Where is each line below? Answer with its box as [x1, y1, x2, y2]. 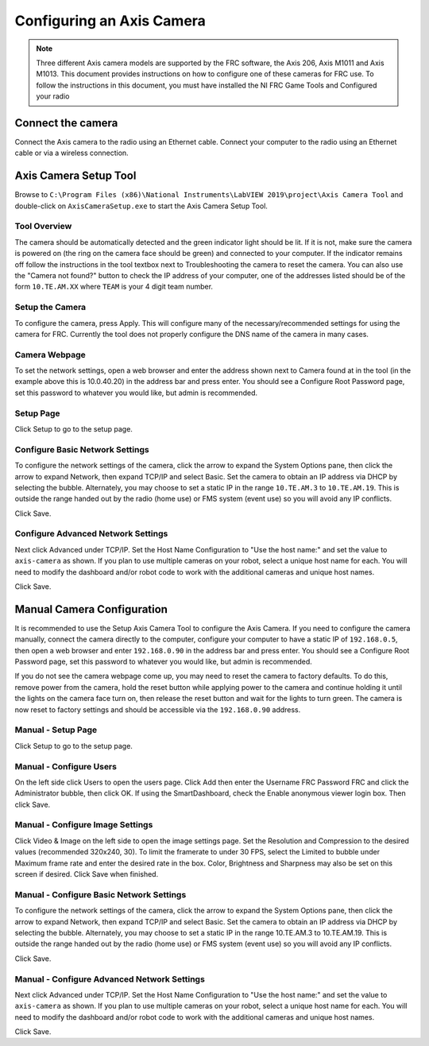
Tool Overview [14, 221, 72, 232]
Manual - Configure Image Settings [14, 819, 153, 831]
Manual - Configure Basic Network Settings [14, 889, 187, 900]
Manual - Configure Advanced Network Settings [14, 974, 206, 985]
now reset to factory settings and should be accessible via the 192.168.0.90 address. [14, 704, 301, 715]
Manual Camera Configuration [14, 602, 168, 616]
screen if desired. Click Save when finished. [14, 870, 159, 879]
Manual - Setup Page [14, 724, 98, 735]
